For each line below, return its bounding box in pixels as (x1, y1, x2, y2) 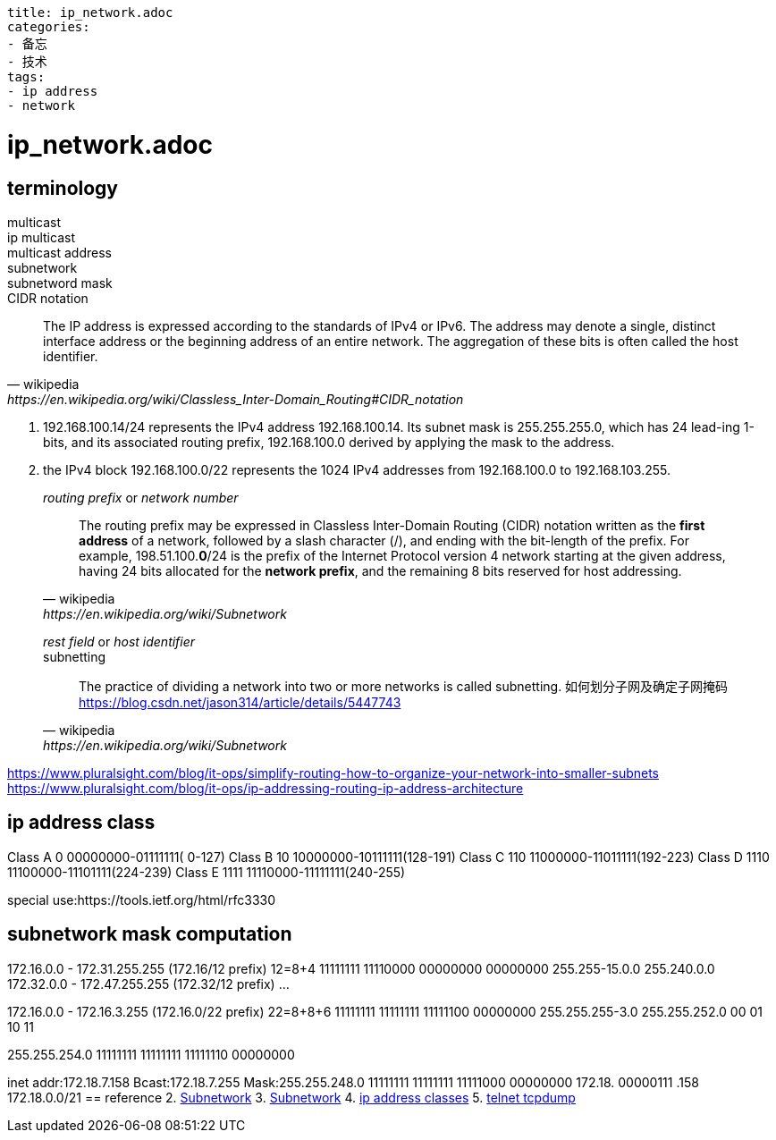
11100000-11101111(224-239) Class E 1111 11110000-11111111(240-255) (7, 864, 406, 880)
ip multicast (7, 229, 75, 245)
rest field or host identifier (43, 633, 196, 649)
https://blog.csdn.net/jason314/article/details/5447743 (79, 694, 401, 710)
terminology (7, 176, 118, 199)
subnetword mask (7, 274, 113, 291)
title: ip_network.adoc (7, 5, 173, 20)
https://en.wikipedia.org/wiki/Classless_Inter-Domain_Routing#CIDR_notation (7, 391, 464, 407)
